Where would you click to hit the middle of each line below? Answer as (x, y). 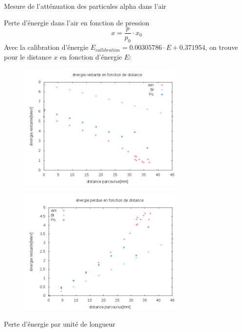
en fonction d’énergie (91, 56)
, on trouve (222, 47)
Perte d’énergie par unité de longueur (60, 324)
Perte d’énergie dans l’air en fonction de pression (77, 22)
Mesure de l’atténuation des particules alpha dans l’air (85, 6)
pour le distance (28, 56)
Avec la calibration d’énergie (46, 47)
